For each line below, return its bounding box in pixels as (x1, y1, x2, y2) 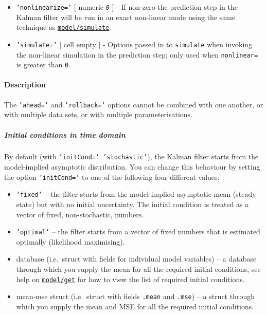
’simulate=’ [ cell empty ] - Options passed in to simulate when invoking (16, 39, 253, 49)
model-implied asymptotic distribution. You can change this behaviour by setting (4, 161, 260, 172)
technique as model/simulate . (16, 22, 112, 32)
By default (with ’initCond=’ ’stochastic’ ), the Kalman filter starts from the (4, 151, 259, 162)
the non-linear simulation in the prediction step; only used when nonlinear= (16, 49, 258, 60)
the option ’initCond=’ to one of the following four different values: (4, 171, 220, 182)
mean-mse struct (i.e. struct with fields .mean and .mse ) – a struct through (16, 291, 255, 302)
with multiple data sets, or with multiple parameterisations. (4, 109, 192, 120)
